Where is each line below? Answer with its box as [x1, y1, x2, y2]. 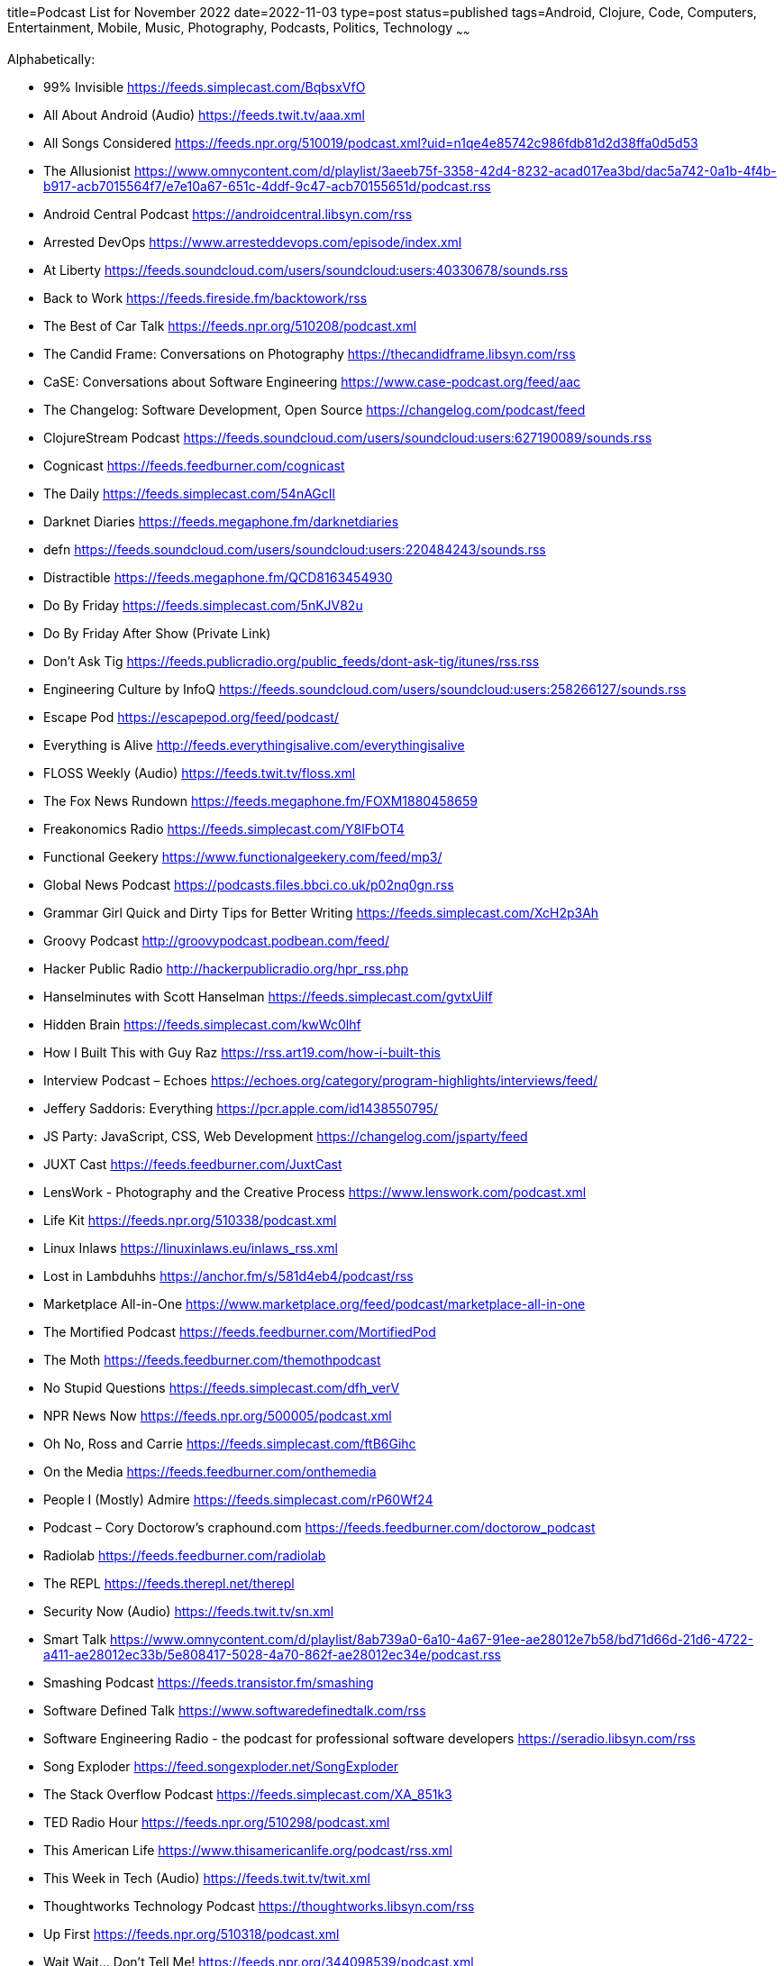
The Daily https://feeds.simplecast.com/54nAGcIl [43, 485, 335, 501]
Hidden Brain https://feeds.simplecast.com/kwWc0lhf [43, 1016, 361, 1032]
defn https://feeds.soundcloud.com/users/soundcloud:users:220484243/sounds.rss [43, 541, 546, 557]
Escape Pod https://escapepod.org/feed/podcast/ [43, 709, 339, 725]
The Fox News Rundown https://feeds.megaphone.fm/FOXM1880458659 [43, 792, 478, 809]
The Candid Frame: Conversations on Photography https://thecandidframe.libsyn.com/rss [43, 345, 576, 361]
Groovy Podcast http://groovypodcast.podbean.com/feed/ [43, 932, 389, 948]
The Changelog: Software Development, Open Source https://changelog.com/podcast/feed [43, 401, 586, 417]
